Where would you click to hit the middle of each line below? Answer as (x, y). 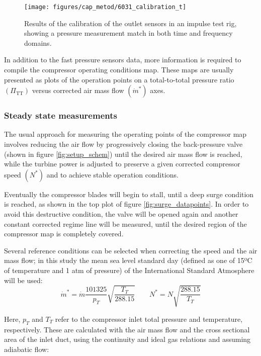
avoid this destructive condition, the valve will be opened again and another (121, 214)
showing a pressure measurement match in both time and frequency (128, 33)
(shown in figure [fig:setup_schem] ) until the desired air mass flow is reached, (123, 154)
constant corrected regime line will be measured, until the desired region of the (125, 224)
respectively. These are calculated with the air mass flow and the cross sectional (127, 329)
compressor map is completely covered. (64, 234)
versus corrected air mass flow (78, 90)
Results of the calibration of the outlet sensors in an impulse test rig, (130, 23)
